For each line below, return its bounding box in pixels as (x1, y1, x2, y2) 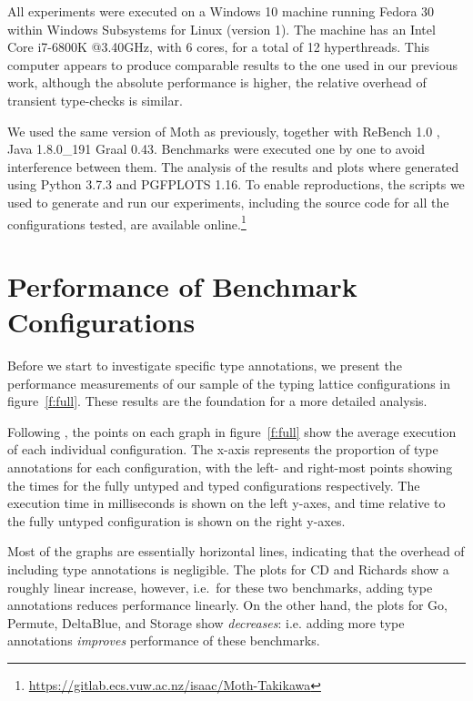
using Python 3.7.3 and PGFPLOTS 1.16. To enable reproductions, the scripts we (7, 175, 465, 194)
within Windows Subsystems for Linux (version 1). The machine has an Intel (7, 19, 436, 38)
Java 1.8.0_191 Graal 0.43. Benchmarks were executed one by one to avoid (7, 139, 426, 158)
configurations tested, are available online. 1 (7, 211, 247, 233)
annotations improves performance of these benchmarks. (7, 631, 320, 650)
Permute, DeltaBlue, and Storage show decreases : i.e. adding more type (7, 613, 405, 632)
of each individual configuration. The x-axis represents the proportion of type (7, 440, 438, 459)
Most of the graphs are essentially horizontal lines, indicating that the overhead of (7, 542, 465, 561)
